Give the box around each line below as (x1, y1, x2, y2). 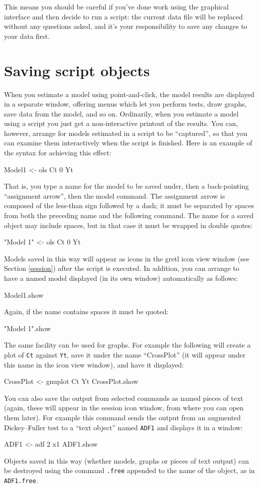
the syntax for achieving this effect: (4, 147, 112, 158)
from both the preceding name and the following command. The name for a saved (4, 210, 254, 221)
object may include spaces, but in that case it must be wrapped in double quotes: (4, 220, 253, 230)
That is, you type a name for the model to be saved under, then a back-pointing (4, 181, 249, 191)
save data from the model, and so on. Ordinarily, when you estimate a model (4, 108, 239, 119)
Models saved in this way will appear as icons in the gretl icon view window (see (4, 253, 250, 263)
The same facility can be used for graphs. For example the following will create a (4, 340, 251, 350)
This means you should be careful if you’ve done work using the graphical (4, 1, 229, 11)
